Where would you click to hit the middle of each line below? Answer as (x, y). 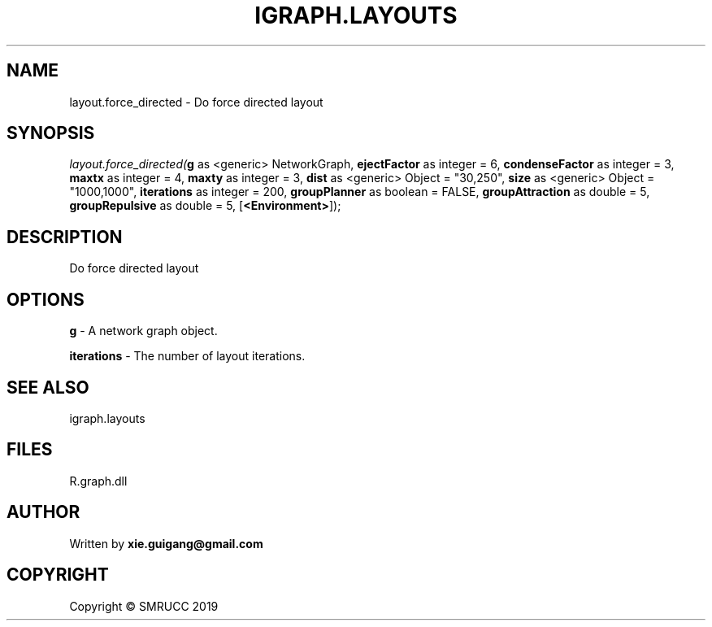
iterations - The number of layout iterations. (187, 356)
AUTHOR (43, 512)
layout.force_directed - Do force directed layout (196, 102)
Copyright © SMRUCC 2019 (144, 606)
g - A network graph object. (143, 331)
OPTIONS (46, 299)
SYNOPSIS (51, 133)
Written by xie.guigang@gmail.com (166, 543)
